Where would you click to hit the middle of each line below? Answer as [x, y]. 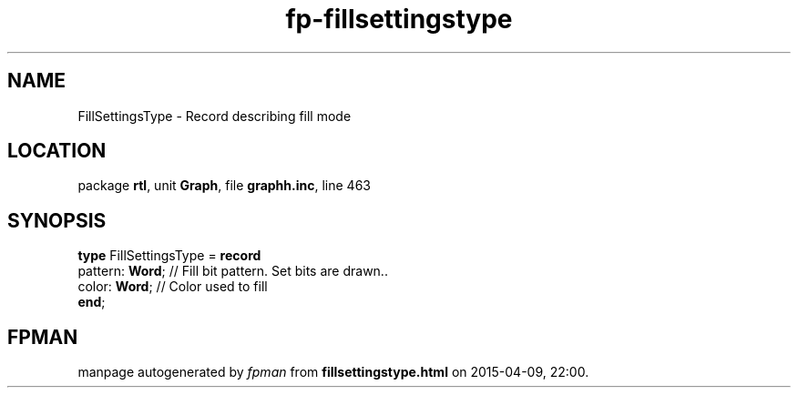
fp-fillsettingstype [399, 19]
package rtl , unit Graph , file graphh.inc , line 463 [224, 186]
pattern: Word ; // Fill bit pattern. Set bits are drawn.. [233, 271]
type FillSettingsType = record [169, 256]
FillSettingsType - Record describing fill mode [215, 116]
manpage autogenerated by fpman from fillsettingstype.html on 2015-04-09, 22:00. [333, 372]
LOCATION [57, 151]
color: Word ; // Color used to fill [173, 287]
